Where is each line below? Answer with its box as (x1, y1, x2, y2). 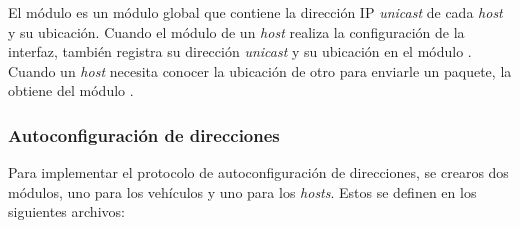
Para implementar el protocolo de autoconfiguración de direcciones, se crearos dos (8, 162, 509, 183)
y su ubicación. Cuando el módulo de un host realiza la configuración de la (8, 21, 465, 42)
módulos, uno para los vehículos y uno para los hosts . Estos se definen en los (8, 181, 477, 202)
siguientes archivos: (8, 201, 125, 222)
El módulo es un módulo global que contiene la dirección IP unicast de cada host (8, 2, 503, 22)
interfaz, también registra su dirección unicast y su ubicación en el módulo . (8, 41, 472, 62)
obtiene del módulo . (8, 80, 134, 101)
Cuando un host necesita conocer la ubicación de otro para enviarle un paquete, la (8, 60, 512, 81)
